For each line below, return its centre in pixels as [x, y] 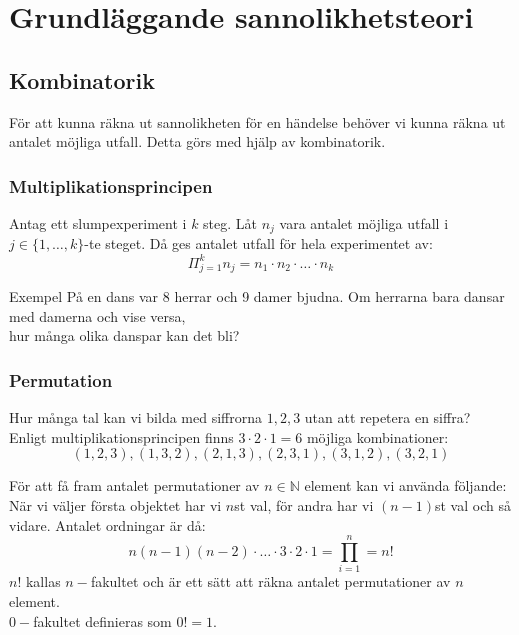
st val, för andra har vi [304, 505]
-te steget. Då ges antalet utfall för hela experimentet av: [258, 243]
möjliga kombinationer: [377, 436]
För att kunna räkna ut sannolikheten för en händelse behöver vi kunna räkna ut [257, 121]
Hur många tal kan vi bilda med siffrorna [135, 417]
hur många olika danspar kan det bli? [124, 335]
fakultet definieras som [102, 620]
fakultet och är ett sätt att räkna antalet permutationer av [270, 581]
